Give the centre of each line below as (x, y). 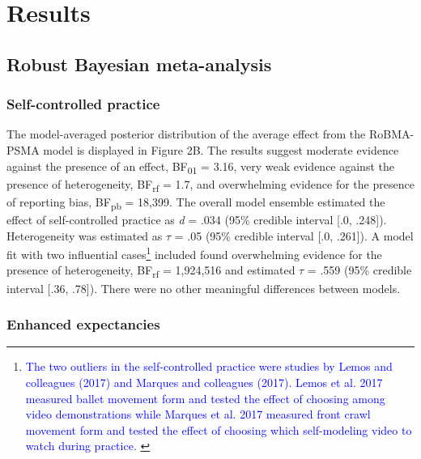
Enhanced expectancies (83, 324)
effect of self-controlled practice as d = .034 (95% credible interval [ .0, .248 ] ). (197, 219)
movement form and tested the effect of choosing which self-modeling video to (219, 429)
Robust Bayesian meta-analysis (139, 64)
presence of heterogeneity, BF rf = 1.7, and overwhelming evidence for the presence (210, 185)
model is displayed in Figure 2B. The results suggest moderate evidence (221, 149)
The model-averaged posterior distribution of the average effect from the (186, 134)
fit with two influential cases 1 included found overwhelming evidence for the (194, 253)
